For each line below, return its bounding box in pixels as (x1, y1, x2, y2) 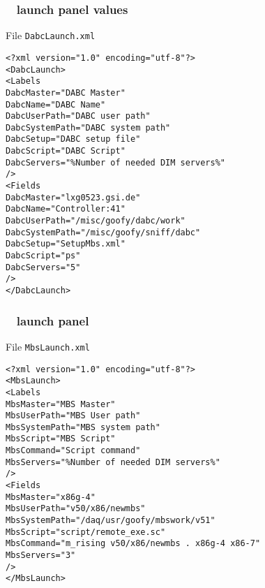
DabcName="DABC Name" (6, 99, 106, 110)
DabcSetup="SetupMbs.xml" (6, 239, 126, 249)
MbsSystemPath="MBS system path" (6, 422, 160, 432)
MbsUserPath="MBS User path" (6, 411, 141, 421)
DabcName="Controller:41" (6, 204, 126, 214)
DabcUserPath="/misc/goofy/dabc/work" (6, 216, 185, 226)
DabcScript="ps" (6, 251, 81, 261)
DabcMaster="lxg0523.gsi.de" (6, 192, 141, 203)
